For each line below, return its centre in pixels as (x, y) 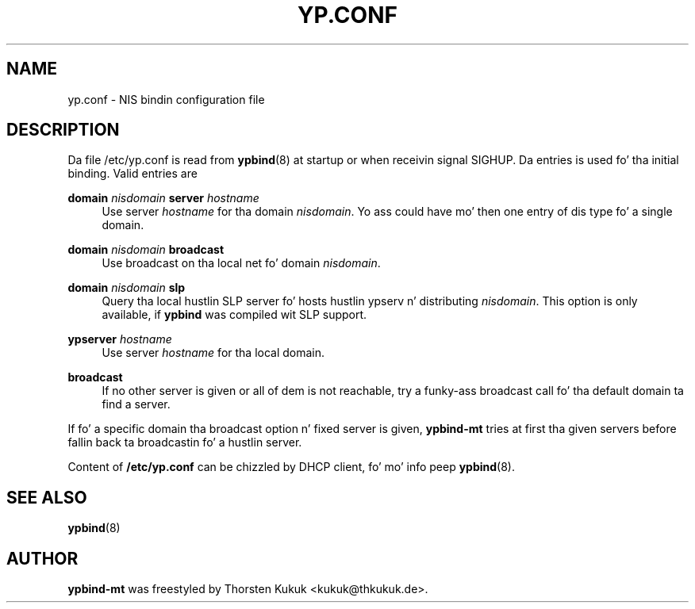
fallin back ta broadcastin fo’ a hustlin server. (185, 442)
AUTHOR (42, 558)
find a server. (136, 404)
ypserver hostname (120, 339)
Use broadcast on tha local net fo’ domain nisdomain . (241, 263)
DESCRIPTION (63, 130)
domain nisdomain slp (127, 288)
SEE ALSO (47, 497)
